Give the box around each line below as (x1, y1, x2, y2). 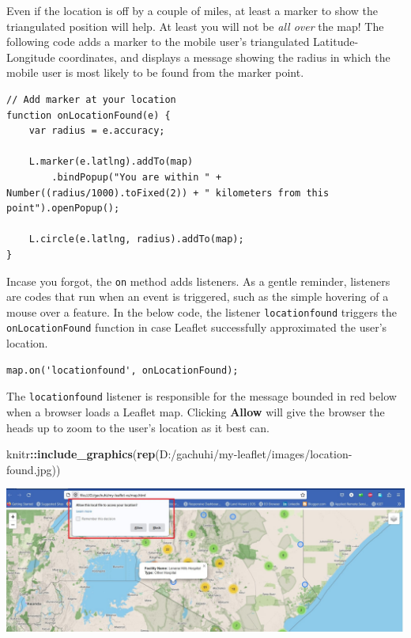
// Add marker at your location (6, 93, 176, 105)
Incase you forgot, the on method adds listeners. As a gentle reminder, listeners (6, 272, 390, 289)
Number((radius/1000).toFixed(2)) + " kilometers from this (6, 187, 330, 199)
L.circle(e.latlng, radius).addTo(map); (28, 234, 244, 245)
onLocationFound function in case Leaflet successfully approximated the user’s (6, 319, 387, 336)
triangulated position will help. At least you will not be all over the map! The (6, 17, 384, 34)
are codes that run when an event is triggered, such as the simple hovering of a (6, 288, 389, 305)
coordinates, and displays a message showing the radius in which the (58, 48, 390, 65)
